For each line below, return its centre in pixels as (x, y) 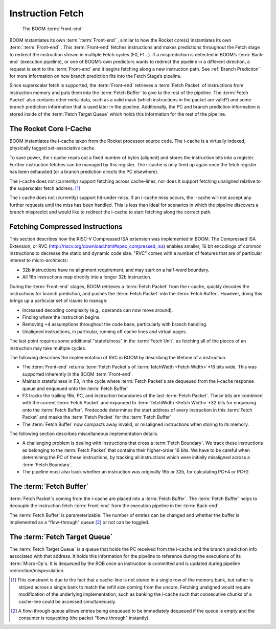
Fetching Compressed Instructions (66, 227)
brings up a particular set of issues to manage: (59, 301)
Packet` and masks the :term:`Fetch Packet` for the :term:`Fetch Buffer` (97, 417)
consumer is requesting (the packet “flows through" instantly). (84, 618)
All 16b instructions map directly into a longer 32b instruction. (87, 277)
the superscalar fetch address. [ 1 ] (45, 188)
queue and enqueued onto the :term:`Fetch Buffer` (75, 388)
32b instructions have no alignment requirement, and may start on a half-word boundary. (116, 270)
